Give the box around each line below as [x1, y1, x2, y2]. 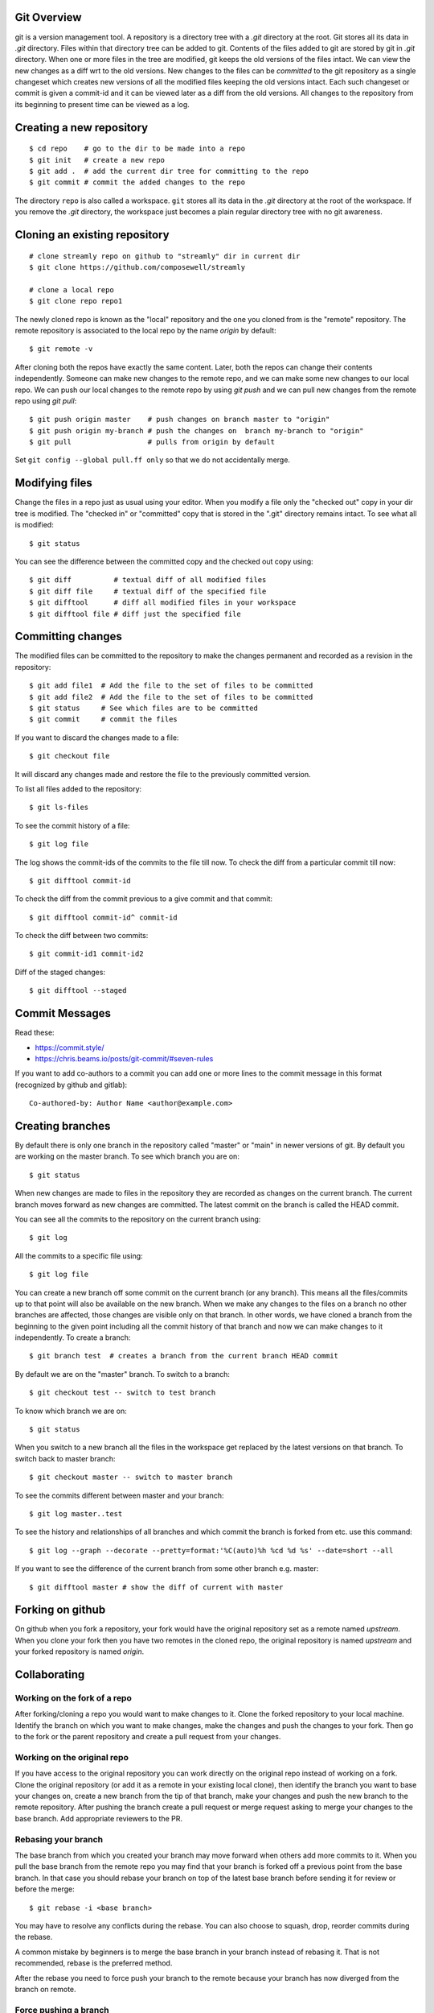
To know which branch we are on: [14, 1406, 128, 1416]
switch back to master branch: [14, 1453, 116, 1463]
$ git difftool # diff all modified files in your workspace [29, 598, 297, 607]
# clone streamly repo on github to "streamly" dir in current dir [29, 251, 301, 261]
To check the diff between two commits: [14, 931, 149, 940]
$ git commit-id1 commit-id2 [29, 949, 144, 958]
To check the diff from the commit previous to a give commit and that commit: [14, 894, 273, 903]
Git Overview [14, 10, 82, 24]
